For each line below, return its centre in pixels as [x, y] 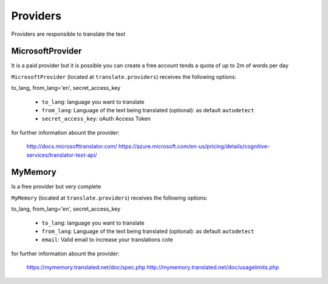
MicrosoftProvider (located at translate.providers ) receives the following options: [124, 76]
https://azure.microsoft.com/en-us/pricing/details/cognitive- [194, 146]
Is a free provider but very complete [56, 187]
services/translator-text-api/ [62, 155]
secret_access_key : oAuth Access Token [96, 119]
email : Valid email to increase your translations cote [107, 240]
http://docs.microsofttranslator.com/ [72, 146]
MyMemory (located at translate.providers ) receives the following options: [109, 198]
